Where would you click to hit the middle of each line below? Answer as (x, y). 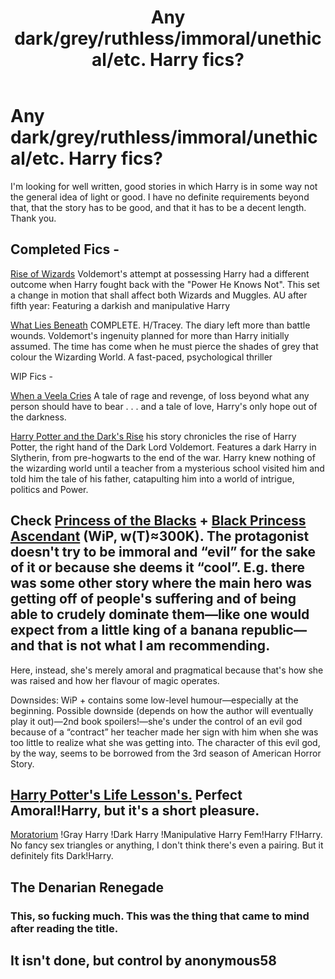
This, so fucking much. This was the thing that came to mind (160, 916)
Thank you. (33, 218)
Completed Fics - (65, 249)
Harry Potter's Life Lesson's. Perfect (126, 794)
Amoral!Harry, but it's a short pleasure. (135, 810)
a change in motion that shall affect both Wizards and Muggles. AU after (159, 295)
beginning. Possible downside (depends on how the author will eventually (162, 710)
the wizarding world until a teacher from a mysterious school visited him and (167, 468)
